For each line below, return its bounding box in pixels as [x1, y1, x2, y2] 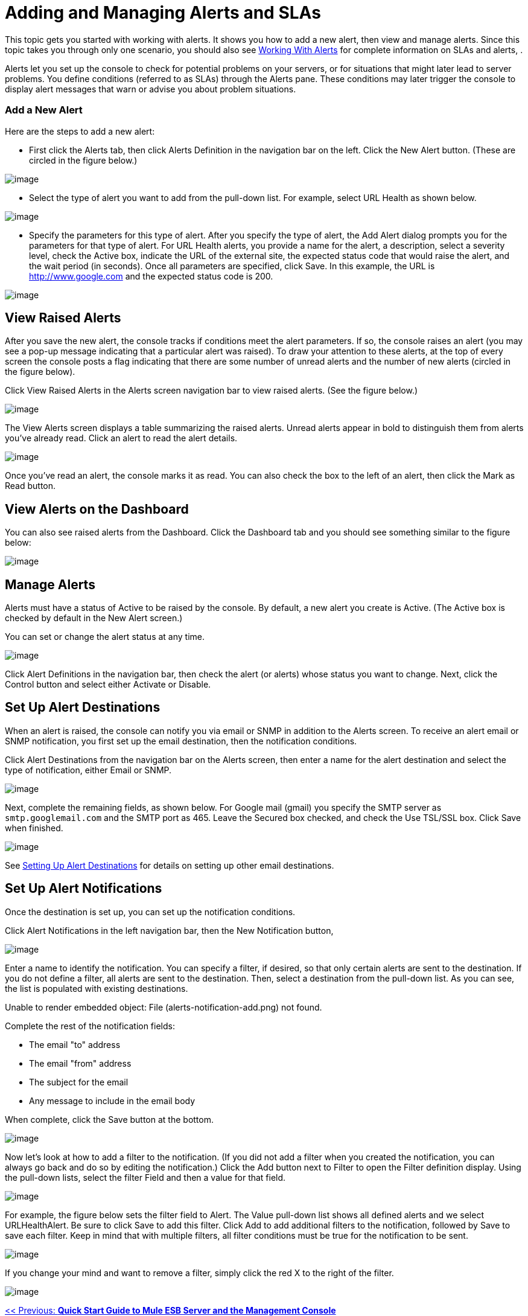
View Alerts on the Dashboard [5, 501, 189, 517]
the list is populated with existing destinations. [5, 983, 188, 994]
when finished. [5, 822, 63, 833]
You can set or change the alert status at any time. [5, 631, 205, 642]
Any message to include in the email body [29, 1095, 196, 1106]
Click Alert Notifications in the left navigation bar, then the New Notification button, [5, 925, 334, 936]
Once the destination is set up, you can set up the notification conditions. [5, 906, 296, 917]
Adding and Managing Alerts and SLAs [5, 2, 321, 23]
